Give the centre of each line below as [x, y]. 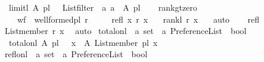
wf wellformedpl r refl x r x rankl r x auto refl [138, 19]
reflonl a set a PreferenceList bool [76, 54]
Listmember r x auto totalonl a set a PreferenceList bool [125, 31]
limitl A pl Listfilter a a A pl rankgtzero [103, 7]
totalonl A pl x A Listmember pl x [83, 42]
